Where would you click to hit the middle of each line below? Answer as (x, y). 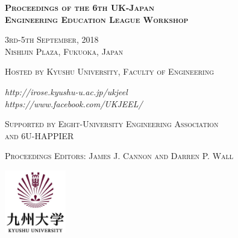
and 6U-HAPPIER (39, 135)
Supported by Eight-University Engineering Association (112, 124)
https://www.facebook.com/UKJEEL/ (74, 103)
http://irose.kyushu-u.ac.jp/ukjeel (66, 91)
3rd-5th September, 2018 (52, 39)
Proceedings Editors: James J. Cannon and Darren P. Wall (119, 156)
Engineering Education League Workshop (97, 19)
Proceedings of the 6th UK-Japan (80, 7)
